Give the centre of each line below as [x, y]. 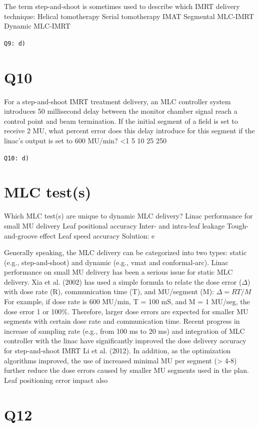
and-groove [21, 235]
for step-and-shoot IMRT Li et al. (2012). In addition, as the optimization [117, 351]
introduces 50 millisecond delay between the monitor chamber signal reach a [121, 111]
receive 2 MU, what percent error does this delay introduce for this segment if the [129, 131]
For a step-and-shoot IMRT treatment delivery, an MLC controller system [117, 101]
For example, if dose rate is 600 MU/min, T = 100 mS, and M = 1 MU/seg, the [127, 301]
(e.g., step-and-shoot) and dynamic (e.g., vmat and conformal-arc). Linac [116, 262]
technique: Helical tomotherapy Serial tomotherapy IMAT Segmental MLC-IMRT [129, 16]
